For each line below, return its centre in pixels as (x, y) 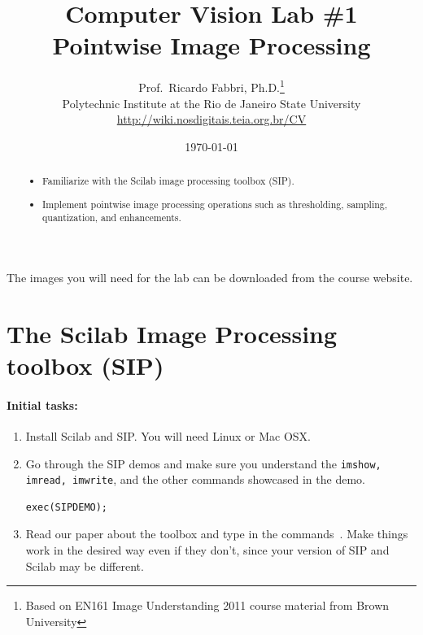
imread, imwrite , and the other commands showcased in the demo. (195, 479)
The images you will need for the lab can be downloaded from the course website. (210, 277)
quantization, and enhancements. (112, 217)
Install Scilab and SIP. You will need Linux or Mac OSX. (168, 435)
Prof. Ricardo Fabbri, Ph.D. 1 (211, 86)
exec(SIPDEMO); (67, 507)
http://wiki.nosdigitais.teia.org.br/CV (211, 119)
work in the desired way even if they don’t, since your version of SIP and (207, 550)
